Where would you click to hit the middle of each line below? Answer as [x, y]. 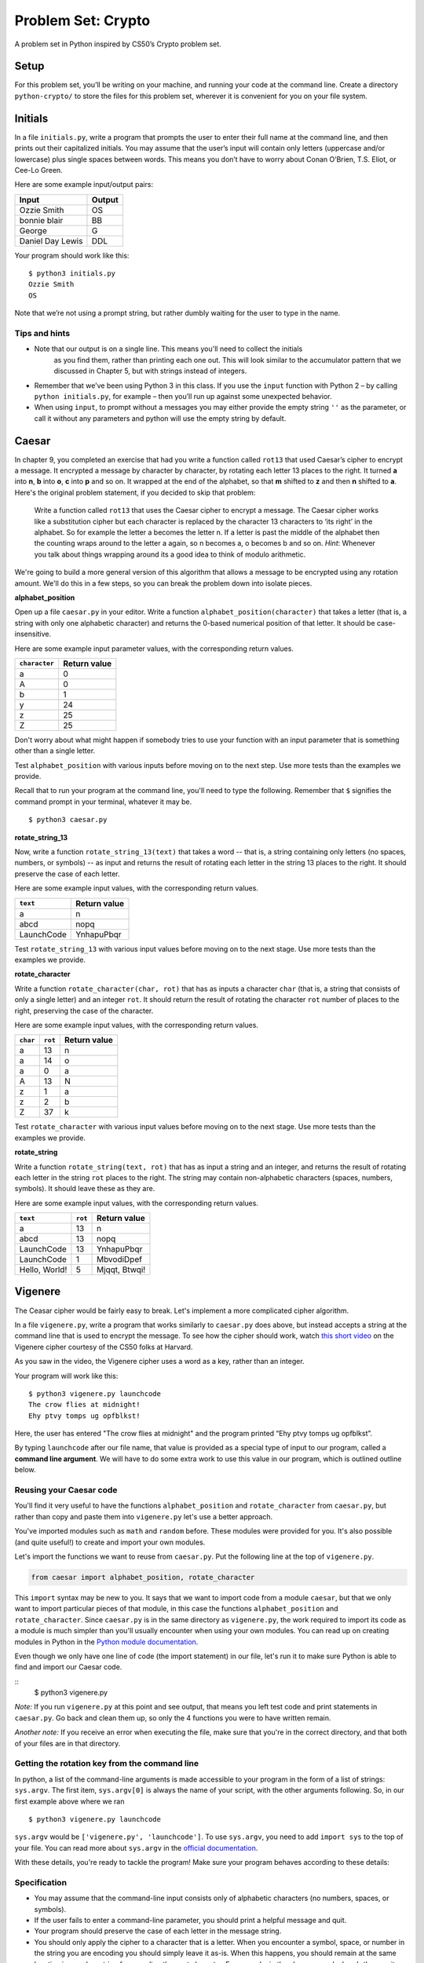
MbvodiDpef [119, 1259]
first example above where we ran [69, 1801]
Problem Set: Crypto [82, 20]
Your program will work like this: [66, 1376]
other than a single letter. [55, 751]
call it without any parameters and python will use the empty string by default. [160, 418]
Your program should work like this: [72, 255]
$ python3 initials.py [72, 274]
